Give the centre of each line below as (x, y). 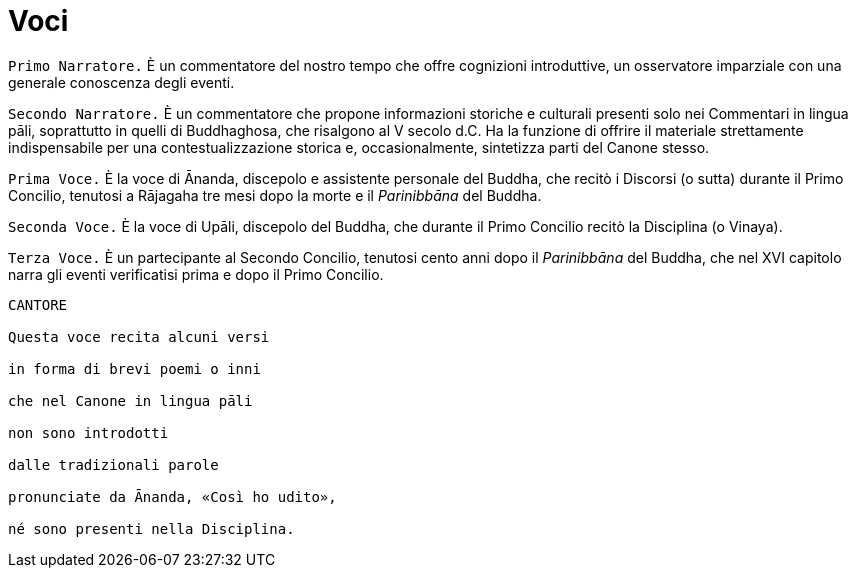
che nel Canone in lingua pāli (130, 400)
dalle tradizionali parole (113, 464)
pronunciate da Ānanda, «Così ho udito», (172, 496)
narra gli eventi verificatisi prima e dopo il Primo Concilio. (196, 274)
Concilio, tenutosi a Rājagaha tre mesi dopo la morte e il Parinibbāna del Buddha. (275, 195)
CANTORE (38, 304)
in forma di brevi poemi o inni (134, 368)
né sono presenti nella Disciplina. (151, 528)
